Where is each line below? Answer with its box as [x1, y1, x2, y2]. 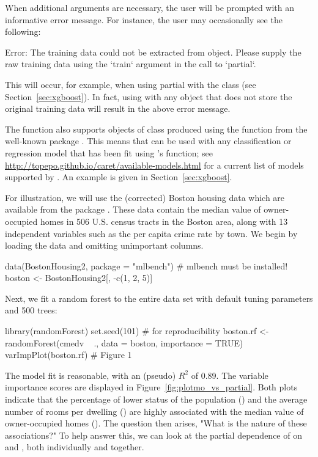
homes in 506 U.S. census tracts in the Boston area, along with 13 [40, 214, 288, 227]
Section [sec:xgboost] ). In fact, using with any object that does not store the [5, 90, 292, 103]
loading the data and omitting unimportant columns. [5, 239, 204, 252]
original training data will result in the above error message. [5, 102, 231, 115]
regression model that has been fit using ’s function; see [5, 146, 213, 159]
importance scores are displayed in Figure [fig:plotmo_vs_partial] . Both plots [5, 381, 298, 393]
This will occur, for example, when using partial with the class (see [5, 78, 256, 90]
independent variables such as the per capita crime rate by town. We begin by [5, 227, 298, 239]
